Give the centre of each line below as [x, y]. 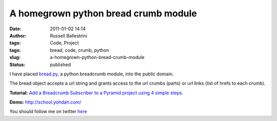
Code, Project [64, 43]
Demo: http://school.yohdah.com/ [45, 102]
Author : [18, 35]
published [61, 65]
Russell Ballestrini [68, 35]
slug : [15, 57]
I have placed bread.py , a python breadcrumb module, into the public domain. [92, 74]
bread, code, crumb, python [80, 50]
